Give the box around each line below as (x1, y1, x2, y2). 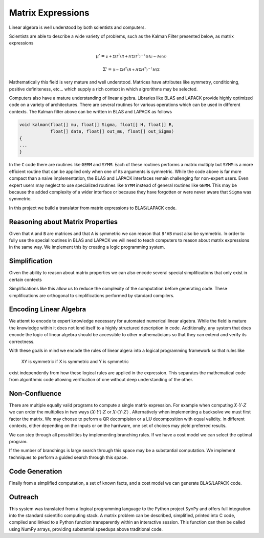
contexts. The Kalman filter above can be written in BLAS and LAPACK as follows (9, 108, 172, 114)
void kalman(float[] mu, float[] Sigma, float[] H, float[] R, (19, 122, 175, 127)
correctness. (9, 339, 35, 344)
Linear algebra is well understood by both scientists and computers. (9, 24, 146, 30)
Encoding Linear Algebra (9, 305, 87, 314)
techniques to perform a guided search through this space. (9, 454, 128, 460)
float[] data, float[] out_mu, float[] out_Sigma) (50, 129, 175, 134)
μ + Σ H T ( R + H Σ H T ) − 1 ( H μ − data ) (106, 53, 167, 59)
